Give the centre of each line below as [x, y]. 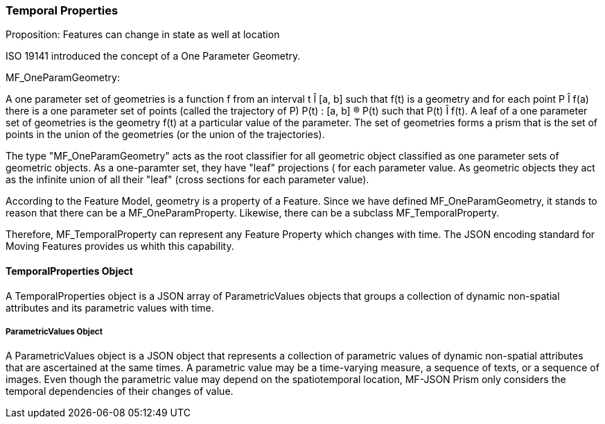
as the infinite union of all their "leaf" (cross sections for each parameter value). [187, 180]
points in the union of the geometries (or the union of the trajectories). [165, 135]
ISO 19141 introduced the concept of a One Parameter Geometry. [153, 56]
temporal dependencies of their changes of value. [120, 391]
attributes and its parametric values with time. [110, 307]
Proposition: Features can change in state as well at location [143, 35]
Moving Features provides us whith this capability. [120, 246]
